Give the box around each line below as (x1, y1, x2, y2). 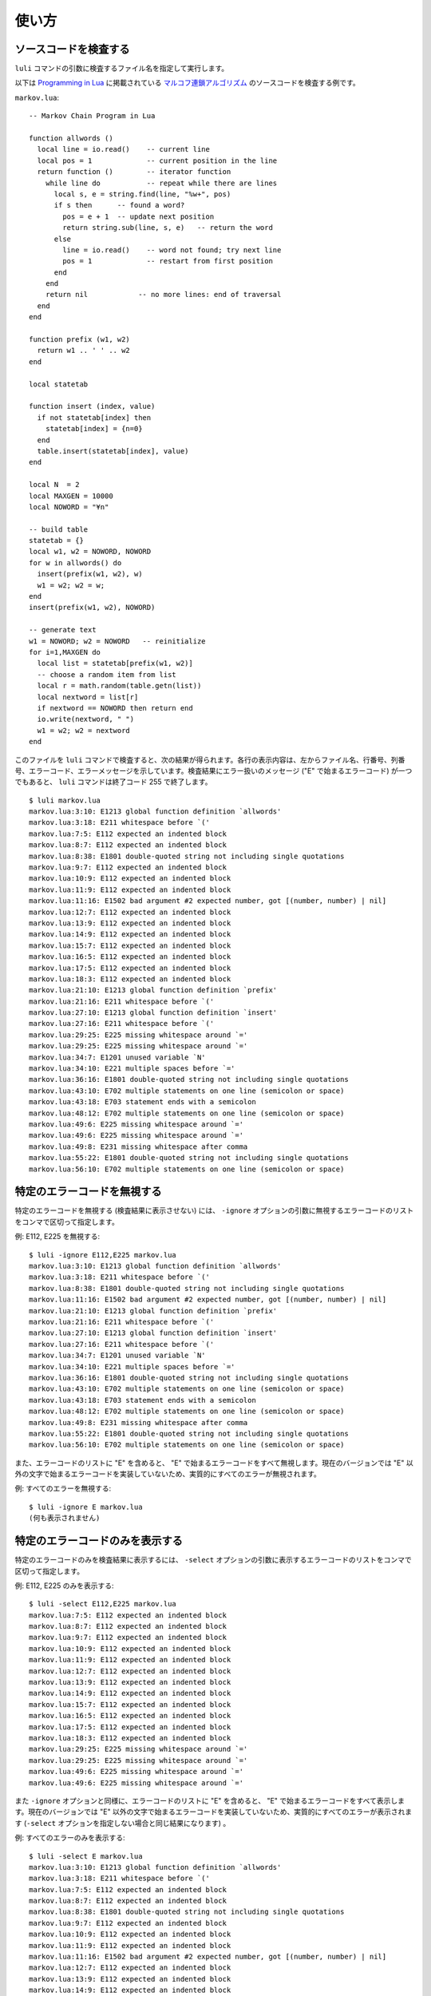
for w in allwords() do (29, 558, 122, 567)
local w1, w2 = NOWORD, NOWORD (29, 547, 152, 556)
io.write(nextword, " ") (37, 715, 135, 724)
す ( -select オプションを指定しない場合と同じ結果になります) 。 (14, 1818, 231, 1828)
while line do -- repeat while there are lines (45, 178, 278, 188)
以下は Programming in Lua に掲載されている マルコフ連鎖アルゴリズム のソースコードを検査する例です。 (14, 78, 361, 88)
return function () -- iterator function (37, 168, 231, 176)
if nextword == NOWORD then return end (37, 703, 193, 712)
